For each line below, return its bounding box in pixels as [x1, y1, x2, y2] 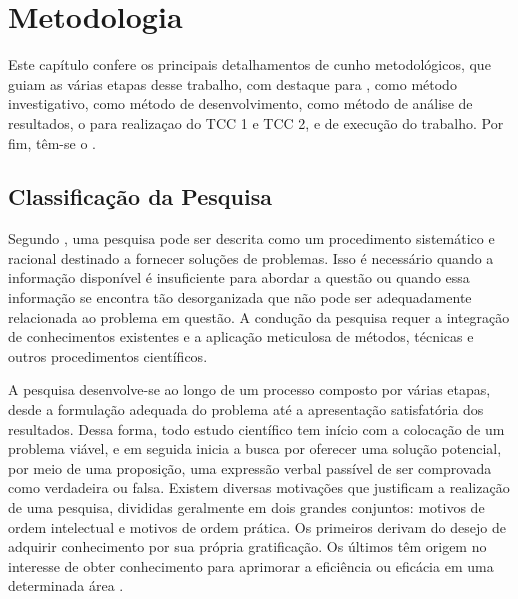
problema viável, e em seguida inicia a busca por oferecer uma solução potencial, [8, 438, 502, 459]
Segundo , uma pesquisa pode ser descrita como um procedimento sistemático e [8, 228, 495, 249]
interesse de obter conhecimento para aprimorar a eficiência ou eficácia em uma [8, 555, 494, 576]
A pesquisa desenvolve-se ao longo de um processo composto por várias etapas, [8, 379, 491, 400]
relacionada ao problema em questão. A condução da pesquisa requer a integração [8, 306, 510, 327]
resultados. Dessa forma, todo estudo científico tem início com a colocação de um [8, 418, 505, 439]
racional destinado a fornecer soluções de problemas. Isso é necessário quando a [8, 247, 494, 268]
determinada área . [8, 575, 124, 596]
